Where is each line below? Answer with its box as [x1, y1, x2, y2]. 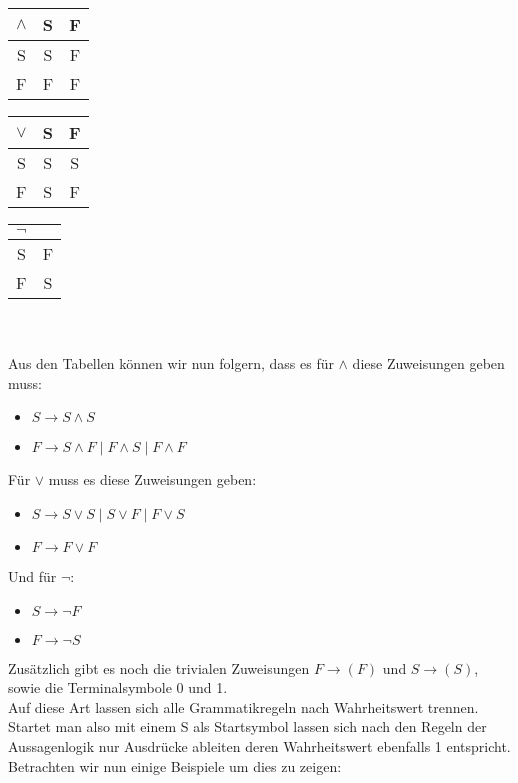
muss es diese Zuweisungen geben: [48, 469, 257, 490]
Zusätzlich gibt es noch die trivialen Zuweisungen [8, 657, 310, 678]
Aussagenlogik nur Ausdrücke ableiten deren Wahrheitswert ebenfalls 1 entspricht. [8, 735, 511, 756]
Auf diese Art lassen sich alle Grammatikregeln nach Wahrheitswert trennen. [8, 696, 479, 717]
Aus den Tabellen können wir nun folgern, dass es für [8, 353, 334, 374]
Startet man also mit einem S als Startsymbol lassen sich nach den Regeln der [8, 716, 487, 737]
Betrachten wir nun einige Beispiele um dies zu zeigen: [8, 755, 342, 776]
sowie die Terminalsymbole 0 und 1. [8, 677, 228, 698]
